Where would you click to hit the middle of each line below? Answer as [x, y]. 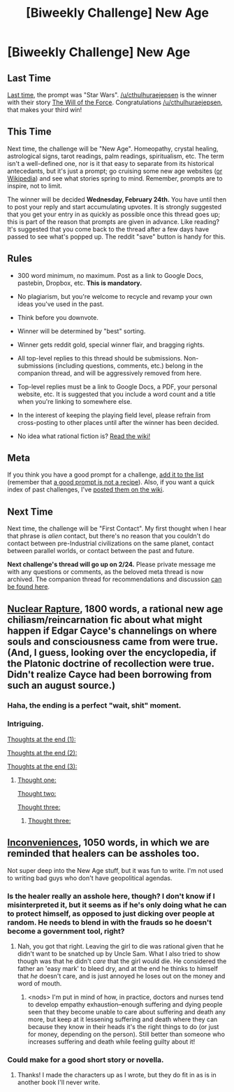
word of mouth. [39, 983]
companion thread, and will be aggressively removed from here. [109, 373]
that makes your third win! [45, 110]
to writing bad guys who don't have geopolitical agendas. [90, 878]
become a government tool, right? [66, 931]
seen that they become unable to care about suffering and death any [126, 1011]
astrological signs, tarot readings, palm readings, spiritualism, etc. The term [116, 156]
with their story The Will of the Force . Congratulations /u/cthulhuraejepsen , [115, 102]
